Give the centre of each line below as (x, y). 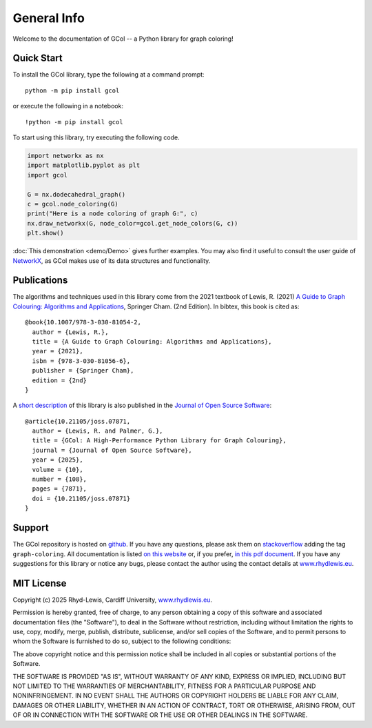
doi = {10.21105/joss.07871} (81, 498)
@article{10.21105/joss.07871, (78, 421)
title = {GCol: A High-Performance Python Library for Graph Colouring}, (159, 441)
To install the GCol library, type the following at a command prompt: (108, 75)
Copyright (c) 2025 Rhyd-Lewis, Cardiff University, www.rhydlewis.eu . (113, 600)
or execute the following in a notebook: (68, 106)
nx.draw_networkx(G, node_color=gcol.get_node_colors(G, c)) (133, 223)
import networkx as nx (65, 156)
